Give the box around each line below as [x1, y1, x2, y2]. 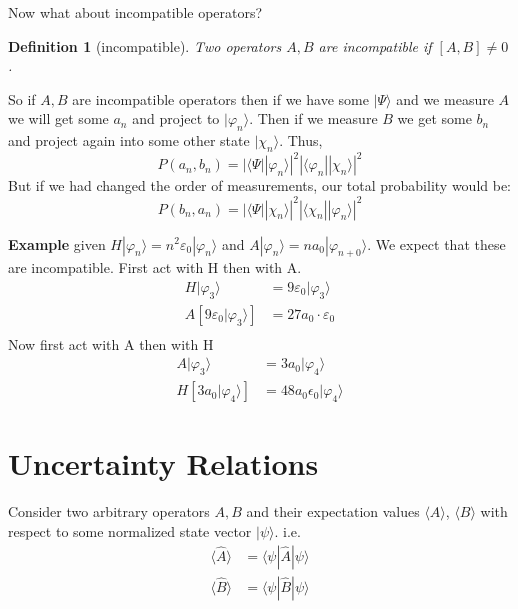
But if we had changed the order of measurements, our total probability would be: [8, 175, 512, 196]
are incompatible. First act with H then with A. [8, 257, 302, 278]
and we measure [396, 88, 494, 109]
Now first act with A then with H [8, 333, 214, 354]
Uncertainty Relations [8, 443, 319, 484]
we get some [397, 108, 472, 129]
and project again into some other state [8, 130, 250, 151]
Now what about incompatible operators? [8, 2, 263, 22]
